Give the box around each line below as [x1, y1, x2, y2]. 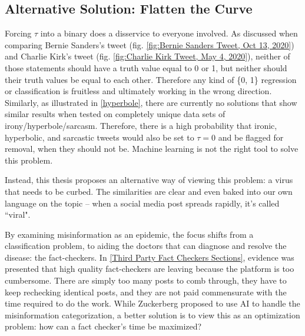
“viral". [5, 208, 31, 221]
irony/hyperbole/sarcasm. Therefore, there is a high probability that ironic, [5, 119, 277, 131]
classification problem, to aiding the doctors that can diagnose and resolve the [5, 239, 287, 252]
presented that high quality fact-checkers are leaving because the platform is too [5, 262, 294, 275]
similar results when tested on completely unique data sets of [5, 108, 226, 120]
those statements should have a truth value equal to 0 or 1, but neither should [5, 61, 287, 74]
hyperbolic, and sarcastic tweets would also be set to [5, 131, 194, 143]
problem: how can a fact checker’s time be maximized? [5, 320, 202, 332]
